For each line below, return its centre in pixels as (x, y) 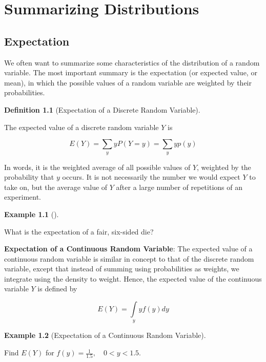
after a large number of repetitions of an (179, 187)
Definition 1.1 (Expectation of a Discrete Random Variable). (102, 109)
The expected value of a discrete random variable (81, 127)
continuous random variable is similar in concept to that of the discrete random (129, 258)
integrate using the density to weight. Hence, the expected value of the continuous (133, 278)
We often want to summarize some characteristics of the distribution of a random (132, 62)
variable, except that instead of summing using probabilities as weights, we (122, 269)
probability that (29, 177)
